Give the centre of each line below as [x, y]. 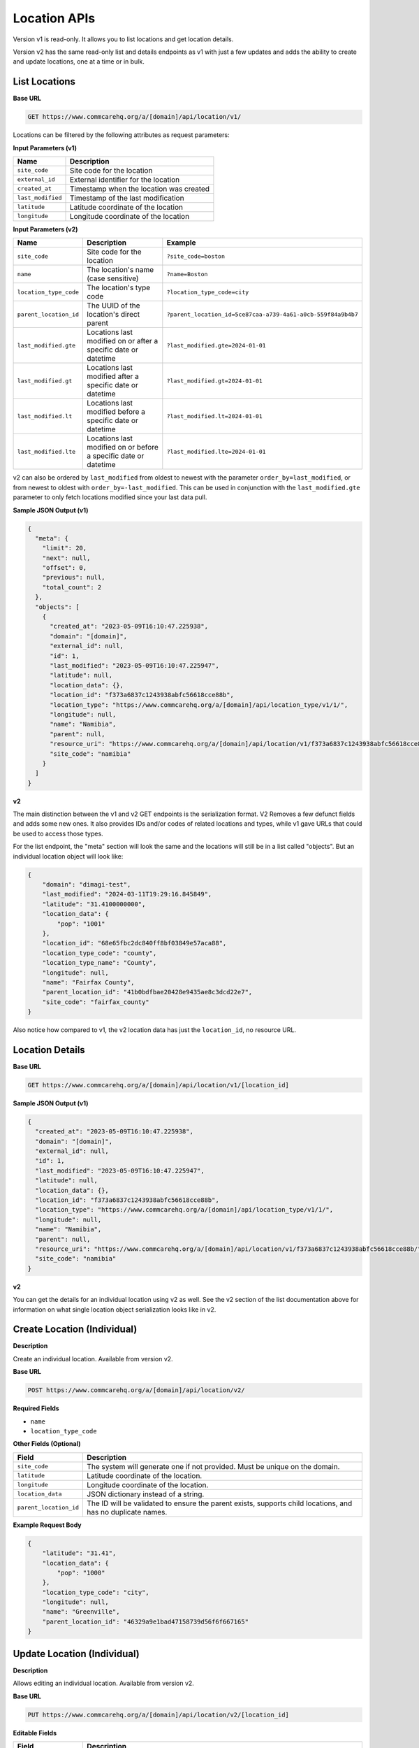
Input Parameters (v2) [45, 229]
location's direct [113, 315]
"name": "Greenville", [81, 1612]
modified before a [116, 412]
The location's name [120, 270]
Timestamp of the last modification [127, 198]
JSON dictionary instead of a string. [146, 1494]
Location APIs [54, 18]
